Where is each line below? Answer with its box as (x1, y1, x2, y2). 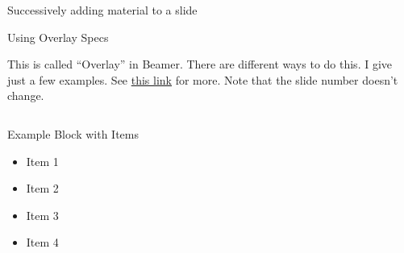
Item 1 (26, 152, 59, 169)
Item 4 (26, 234, 59, 251)
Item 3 (26, 206, 59, 223)
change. (7, 87, 44, 104)
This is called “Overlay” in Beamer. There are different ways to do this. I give (7, 56, 393, 73)
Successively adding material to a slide (7, 2, 198, 18)
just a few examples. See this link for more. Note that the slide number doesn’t (7, 71, 398, 88)
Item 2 (26, 180, 59, 197)
